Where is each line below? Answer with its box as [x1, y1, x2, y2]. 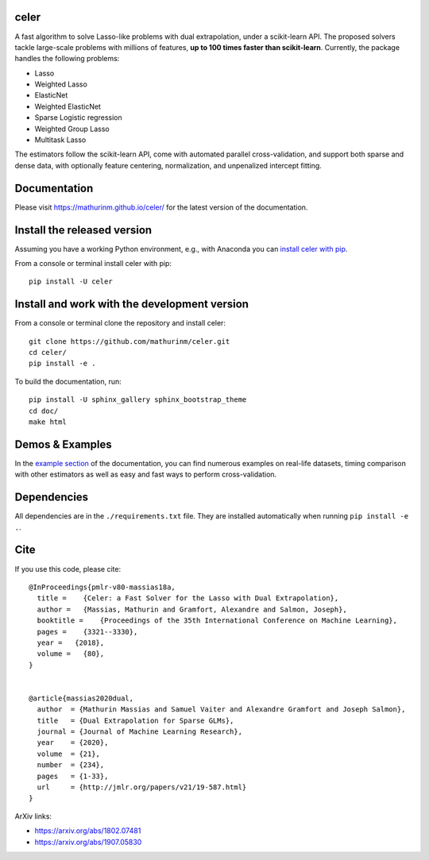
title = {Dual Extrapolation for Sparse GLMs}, [37, 715, 234, 725]
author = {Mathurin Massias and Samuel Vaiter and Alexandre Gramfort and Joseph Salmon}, [37, 705, 406, 714]
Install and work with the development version [14, 298, 249, 311]
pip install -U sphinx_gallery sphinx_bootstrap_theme [29, 395, 247, 404]
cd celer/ [29, 348, 67, 357]
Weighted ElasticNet [34, 102, 101, 111]
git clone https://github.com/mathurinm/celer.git [29, 337, 230, 345]
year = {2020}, [37, 739, 109, 747]
